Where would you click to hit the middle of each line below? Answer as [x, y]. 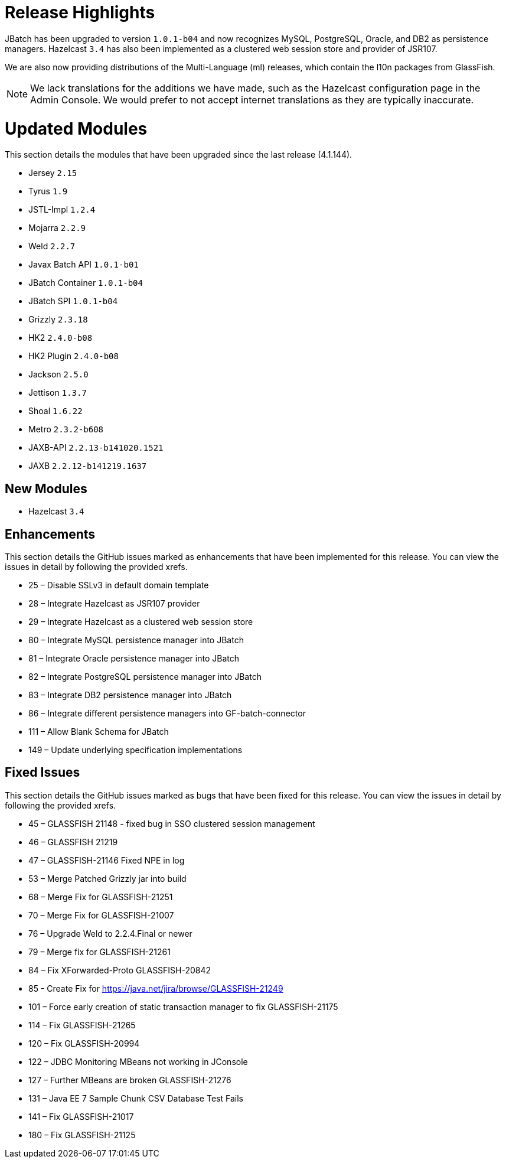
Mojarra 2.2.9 [57, 228]
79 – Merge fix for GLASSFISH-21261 [99, 952]
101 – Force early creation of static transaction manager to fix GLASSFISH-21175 [183, 1006]
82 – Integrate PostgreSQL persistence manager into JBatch [145, 676]
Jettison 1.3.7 [58, 393]
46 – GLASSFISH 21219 [73, 842]
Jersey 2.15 [53, 173]
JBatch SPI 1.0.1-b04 [73, 301]
